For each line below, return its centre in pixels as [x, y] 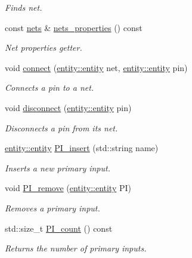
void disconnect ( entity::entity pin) [68, 107]
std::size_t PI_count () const [59, 228]
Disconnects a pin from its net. [61, 128]
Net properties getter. [44, 47]
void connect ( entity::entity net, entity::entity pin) [96, 67]
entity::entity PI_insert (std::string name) [82, 148]
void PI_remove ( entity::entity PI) [68, 188]
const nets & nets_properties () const [74, 27]
